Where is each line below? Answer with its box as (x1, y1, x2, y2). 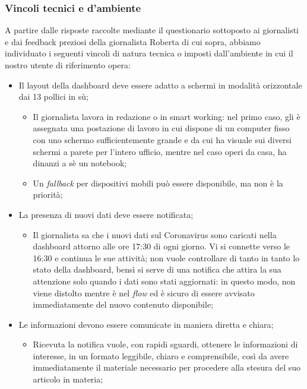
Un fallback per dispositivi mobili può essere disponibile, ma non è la (33, 176, 283, 189)
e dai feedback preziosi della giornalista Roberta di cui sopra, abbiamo (5, 35, 261, 48)
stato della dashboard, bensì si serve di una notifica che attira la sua (33, 263, 281, 276)
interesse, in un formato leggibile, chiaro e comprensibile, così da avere (33, 349, 289, 362)
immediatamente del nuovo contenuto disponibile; (33, 298, 214, 311)
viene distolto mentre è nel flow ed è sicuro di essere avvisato (33, 286, 255, 299)
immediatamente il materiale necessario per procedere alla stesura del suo (33, 361, 301, 374)
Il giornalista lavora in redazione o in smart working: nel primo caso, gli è (33, 110, 300, 122)
